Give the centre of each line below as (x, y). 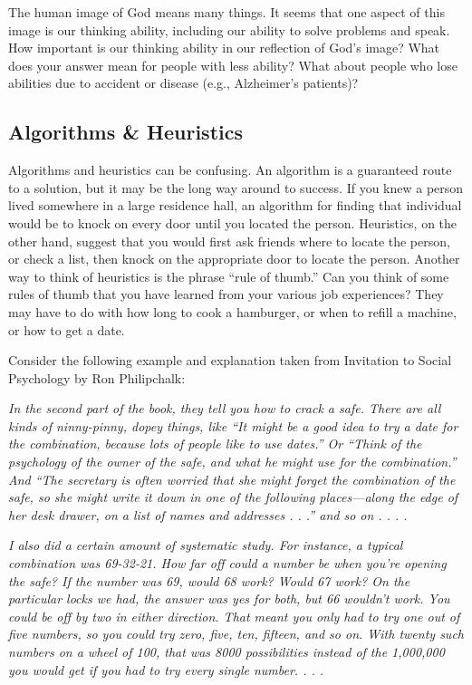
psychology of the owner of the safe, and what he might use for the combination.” (232, 462)
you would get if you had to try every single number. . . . (166, 669)
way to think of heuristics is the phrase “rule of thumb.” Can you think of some (229, 276)
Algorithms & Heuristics (125, 132)
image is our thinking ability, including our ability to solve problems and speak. (229, 29)
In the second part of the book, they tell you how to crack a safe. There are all (225, 408)
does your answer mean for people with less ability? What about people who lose (233, 65)
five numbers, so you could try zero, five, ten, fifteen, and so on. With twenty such (236, 634)
